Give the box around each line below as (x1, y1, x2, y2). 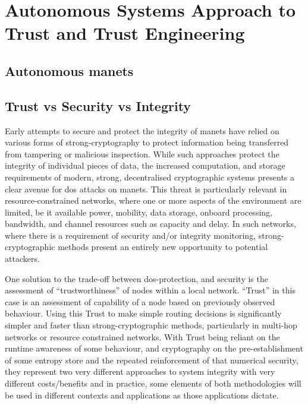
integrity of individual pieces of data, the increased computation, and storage (5, 159, 285, 172)
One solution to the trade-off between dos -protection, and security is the (5, 272, 268, 284)
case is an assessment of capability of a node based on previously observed (5, 295, 275, 308)
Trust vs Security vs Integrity (5, 96, 191, 115)
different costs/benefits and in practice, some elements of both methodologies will (5, 377, 301, 390)
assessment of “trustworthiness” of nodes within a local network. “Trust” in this (5, 284, 296, 296)
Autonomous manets (5, 61, 134, 80)
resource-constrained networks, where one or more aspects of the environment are (5, 194, 301, 207)
